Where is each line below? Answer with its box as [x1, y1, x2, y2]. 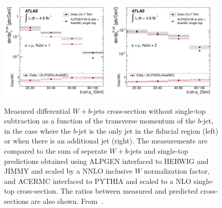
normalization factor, [144, 165, 210, 176]
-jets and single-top [128, 145, 189, 156]
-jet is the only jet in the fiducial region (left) [76, 125, 218, 136]
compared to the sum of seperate [4, 145, 107, 156]
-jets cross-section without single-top [91, 105, 206, 116]
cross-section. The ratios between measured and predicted [16, 185, 198, 196]
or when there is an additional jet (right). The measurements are [4, 135, 208, 146]
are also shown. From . [31, 196, 104, 206]
